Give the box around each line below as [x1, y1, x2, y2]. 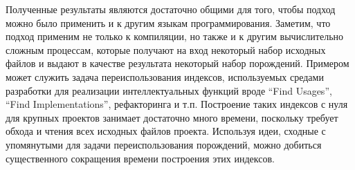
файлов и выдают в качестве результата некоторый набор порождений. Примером [6, 56, 349, 70]
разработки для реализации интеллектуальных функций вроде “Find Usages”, [6, 83, 332, 97]
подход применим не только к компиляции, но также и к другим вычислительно [6, 29, 344, 44]
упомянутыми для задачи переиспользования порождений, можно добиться [6, 137, 322, 151]
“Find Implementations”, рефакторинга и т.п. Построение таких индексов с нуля [6, 97, 348, 111]
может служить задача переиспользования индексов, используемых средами [6, 69, 324, 84]
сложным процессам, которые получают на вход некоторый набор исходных [6, 42, 326, 57]
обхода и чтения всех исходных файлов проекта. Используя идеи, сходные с [6, 124, 326, 138]
